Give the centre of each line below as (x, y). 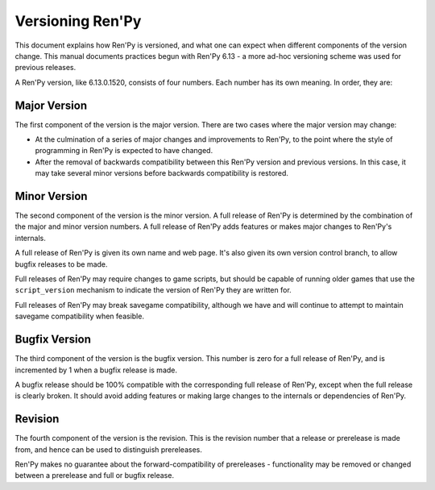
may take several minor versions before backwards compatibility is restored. (162, 173)
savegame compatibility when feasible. (80, 316)
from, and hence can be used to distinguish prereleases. (109, 449)
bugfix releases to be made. (61, 264)
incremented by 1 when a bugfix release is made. (96, 370)
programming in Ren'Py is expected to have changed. (124, 151)
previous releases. (46, 68)
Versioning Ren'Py (78, 21)
